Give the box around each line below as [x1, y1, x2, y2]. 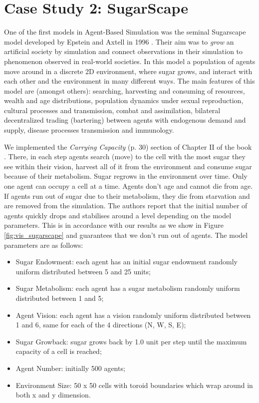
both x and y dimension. [15, 389, 91, 400]
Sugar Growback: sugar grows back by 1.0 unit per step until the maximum [15, 336, 247, 346]
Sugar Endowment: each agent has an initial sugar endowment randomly [15, 256, 238, 267]
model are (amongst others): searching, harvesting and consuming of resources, [4, 85, 245, 96]
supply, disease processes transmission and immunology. [4, 125, 174, 135]
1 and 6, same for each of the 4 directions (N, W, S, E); [15, 319, 186, 330]
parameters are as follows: [4, 239, 83, 250]
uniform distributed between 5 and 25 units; [15, 266, 151, 276]
